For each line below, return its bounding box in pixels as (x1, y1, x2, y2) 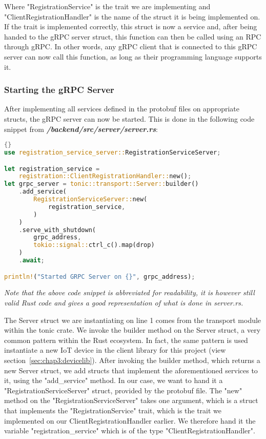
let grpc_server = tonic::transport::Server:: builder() (4, 180, 199, 188)
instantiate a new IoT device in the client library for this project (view (4, 345, 226, 355)
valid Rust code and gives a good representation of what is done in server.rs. (4, 297, 243, 308)
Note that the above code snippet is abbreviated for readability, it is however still (4, 287, 255, 298)
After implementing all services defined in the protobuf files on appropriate (4, 103, 239, 114)
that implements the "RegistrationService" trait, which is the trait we (4, 405, 222, 415)
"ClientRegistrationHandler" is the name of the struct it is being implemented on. (4, 11, 260, 22)
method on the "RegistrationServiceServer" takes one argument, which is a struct (4, 395, 258, 406)
